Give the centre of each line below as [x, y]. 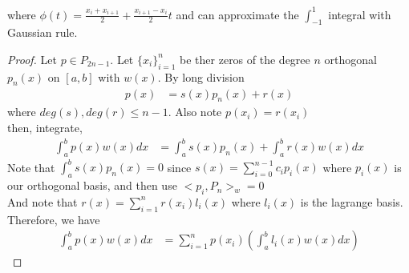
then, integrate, [45, 127]
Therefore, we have [54, 219]
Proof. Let [32, 59]
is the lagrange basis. [352, 201]
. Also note [195, 112]
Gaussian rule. [43, 32]
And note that [43, 201]
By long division [204, 76]
